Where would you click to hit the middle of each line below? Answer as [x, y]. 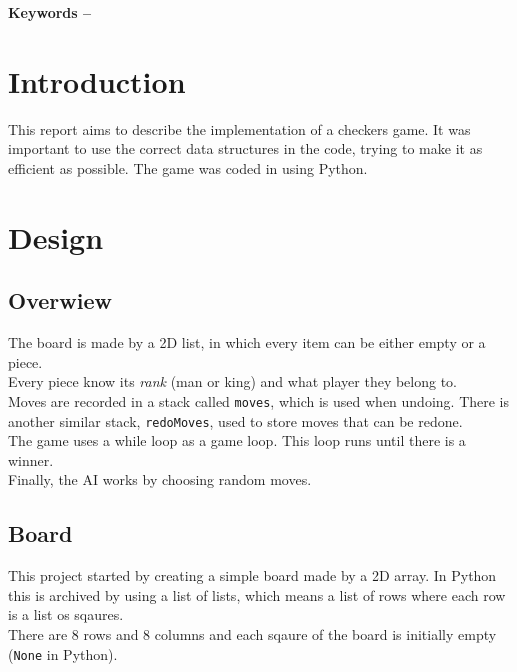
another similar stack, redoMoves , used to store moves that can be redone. [235, 420]
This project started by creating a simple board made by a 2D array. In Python [252, 575]
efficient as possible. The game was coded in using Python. [188, 167]
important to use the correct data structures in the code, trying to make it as [245, 148]
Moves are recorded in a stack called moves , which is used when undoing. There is [259, 400]
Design [56, 236]
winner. [31, 459]
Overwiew [60, 300]
